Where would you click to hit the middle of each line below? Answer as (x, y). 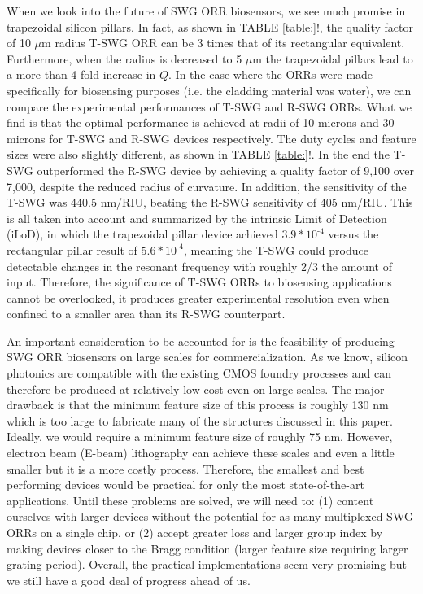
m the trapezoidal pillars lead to (333, 58)
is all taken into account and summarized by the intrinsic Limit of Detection (197, 218)
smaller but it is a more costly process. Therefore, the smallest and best (185, 468)
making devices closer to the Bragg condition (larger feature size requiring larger (207, 548)
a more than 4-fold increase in (81, 74)
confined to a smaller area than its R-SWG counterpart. (146, 314)
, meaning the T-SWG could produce (276, 249)
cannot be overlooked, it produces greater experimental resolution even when (198, 297)
